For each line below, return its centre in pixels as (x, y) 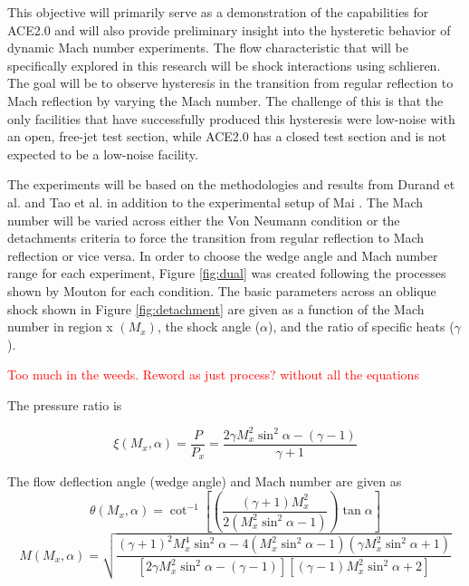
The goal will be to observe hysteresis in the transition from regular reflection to (230, 83)
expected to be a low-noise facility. (103, 154)
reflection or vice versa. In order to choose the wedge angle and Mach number (223, 255)
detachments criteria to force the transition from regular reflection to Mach (216, 238)
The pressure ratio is (65, 404)
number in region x (60, 327)
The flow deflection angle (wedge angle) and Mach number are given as (205, 481)
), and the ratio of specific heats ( (361, 327)
